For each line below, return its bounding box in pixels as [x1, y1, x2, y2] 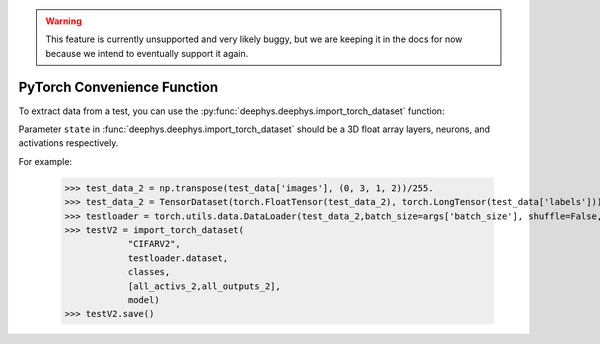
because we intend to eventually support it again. [45, 47, 249, 59]
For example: [18, 155, 73, 167]
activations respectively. [18, 137, 119, 149]
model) [127, 294, 160, 305]
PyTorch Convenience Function [18, 78, 219, 95]
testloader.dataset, [127, 252, 229, 264]
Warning [45, 15, 82, 27]
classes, [127, 266, 171, 278]
